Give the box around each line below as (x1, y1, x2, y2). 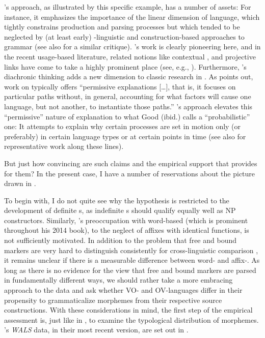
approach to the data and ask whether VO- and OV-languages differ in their (4, 285, 243, 295)
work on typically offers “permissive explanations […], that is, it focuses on (4, 81, 236, 91)
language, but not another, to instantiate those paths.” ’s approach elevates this (4, 101, 253, 111)
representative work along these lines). (4, 141, 124, 151)
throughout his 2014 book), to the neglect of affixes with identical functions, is (4, 225, 249, 235)
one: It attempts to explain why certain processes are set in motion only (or (4, 121, 241, 132)
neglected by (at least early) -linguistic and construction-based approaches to (4, 31, 245, 42)
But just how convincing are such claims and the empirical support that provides (4, 158, 257, 168)
